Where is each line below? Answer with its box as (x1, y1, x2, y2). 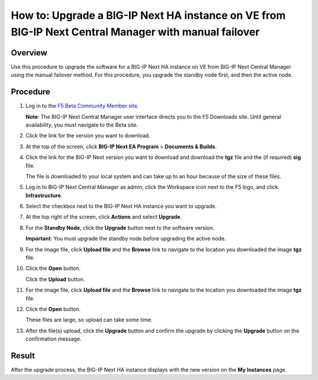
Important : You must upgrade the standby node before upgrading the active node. (25, 235, 226, 242)
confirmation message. (25, 335, 82, 342)
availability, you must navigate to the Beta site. (25, 121, 138, 128)
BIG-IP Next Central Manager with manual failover (11, 25, 260, 38)
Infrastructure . (25, 192, 63, 199)
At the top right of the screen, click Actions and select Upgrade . (25, 214, 182, 221)
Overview (11, 48, 48, 58)
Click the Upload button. (25, 275, 85, 282)
